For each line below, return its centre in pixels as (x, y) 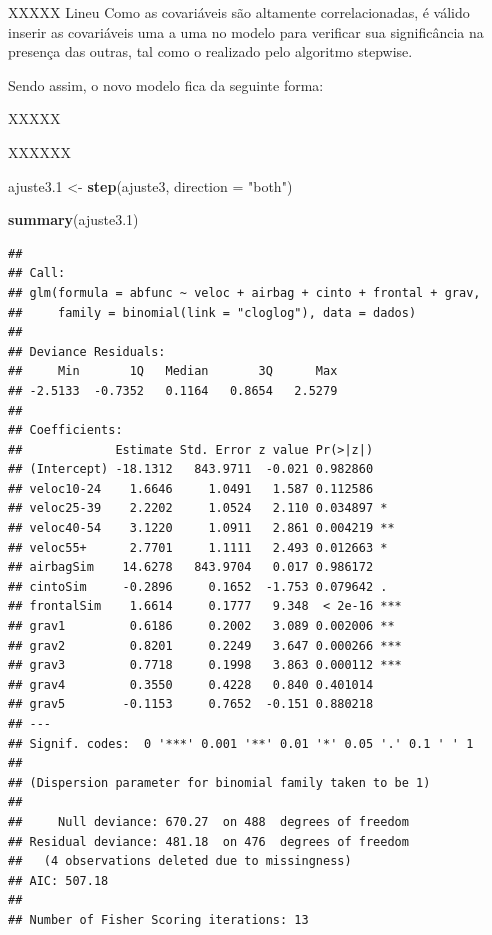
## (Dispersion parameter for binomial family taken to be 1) (219, 782)
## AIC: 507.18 (58, 880)
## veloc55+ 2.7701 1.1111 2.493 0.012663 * (198, 547)
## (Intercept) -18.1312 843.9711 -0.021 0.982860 (191, 469)
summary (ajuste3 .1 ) (73, 219)
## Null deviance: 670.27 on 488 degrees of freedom (208, 821)
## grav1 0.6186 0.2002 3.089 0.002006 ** (201, 626)
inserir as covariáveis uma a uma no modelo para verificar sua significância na (246, 31)
